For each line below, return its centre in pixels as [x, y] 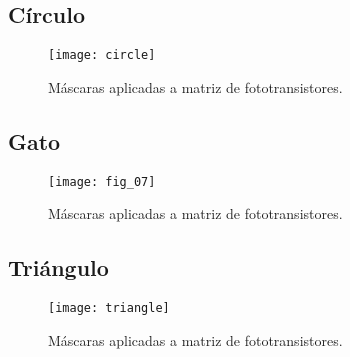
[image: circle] [102, 55]
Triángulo [58, 267]
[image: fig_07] [102, 181]
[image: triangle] [109, 308]
